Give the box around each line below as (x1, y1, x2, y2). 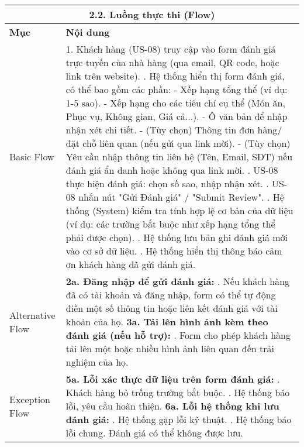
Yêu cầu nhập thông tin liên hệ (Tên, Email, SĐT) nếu (65, 150, 293, 163)
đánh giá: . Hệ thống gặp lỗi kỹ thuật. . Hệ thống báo (65, 412, 292, 426)
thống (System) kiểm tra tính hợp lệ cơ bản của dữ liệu (65, 204, 293, 217)
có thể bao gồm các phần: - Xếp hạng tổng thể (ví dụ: (65, 82, 288, 96)
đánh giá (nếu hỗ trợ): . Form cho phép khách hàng (65, 328, 291, 342)
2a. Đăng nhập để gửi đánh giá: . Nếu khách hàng (65, 274, 290, 288)
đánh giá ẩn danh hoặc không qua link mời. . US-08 (65, 163, 278, 177)
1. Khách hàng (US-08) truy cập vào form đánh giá (65, 42, 276, 56)
